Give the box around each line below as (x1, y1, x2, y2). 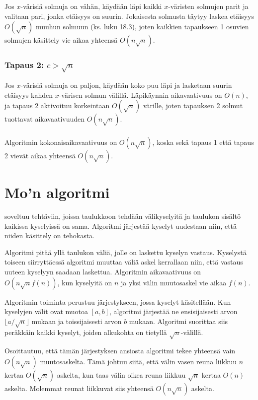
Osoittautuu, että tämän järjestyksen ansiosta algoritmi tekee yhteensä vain (4, 345, 236, 356)
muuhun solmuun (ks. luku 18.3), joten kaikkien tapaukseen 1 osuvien (36, 21, 249, 32)
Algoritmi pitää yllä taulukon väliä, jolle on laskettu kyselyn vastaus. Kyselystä (4, 247, 247, 257)
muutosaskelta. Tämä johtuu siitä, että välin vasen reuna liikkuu (40, 356, 237, 366)
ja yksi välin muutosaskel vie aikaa (120, 277, 227, 287)
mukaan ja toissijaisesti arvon (31, 316, 122, 326)
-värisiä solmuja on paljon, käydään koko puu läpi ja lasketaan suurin (20, 80, 232, 90)
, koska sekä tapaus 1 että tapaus (152, 136, 254, 147)
